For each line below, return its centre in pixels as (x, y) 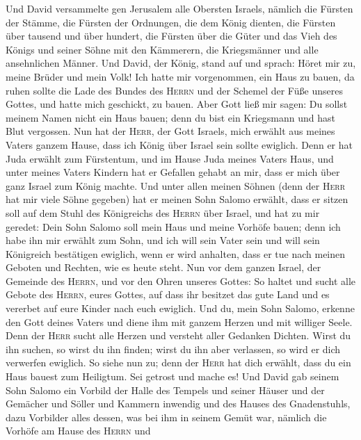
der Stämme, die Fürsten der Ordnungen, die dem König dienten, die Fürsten (171, 22)
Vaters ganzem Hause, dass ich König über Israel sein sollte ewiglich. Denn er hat (179, 144)
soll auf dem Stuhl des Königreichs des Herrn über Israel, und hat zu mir (163, 212)
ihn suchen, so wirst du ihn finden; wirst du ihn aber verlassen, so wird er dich (173, 349)
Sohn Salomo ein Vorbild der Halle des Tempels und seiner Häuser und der (165, 390)
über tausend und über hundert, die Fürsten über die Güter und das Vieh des (171, 36)
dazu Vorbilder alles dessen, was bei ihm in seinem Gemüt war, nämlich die (166, 417)
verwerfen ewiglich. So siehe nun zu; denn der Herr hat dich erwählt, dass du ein (178, 362)
